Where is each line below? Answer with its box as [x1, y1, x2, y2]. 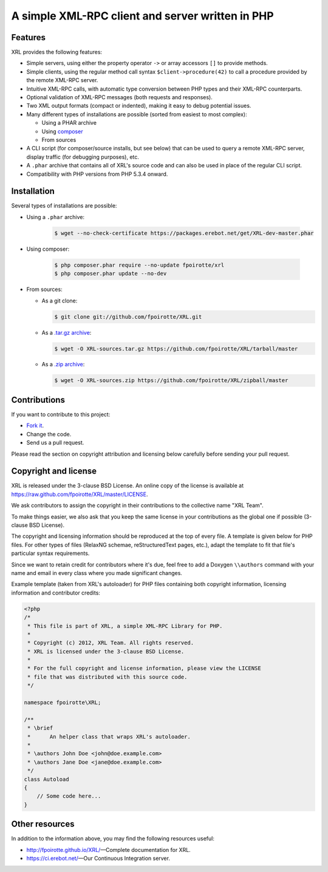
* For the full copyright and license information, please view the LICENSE [27, 665, 261, 672]
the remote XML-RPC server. [26, 77, 98, 84]
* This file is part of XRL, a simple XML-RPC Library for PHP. [27, 623, 223, 629]
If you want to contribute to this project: [11, 411, 111, 418]
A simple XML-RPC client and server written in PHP [11, 9, 274, 23]
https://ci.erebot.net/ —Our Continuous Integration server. [26, 854, 170, 862]
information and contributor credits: [11, 589, 100, 596]
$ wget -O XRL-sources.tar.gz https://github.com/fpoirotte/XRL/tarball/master [54, 345, 298, 352]
